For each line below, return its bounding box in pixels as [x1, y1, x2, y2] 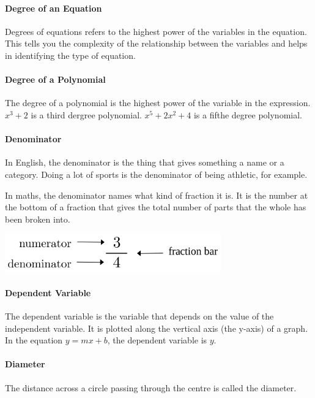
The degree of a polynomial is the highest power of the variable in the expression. [5, 96, 311, 109]
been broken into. [5, 212, 70, 225]
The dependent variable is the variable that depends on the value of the [5, 310, 274, 323]
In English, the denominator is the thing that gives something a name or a [5, 156, 284, 169]
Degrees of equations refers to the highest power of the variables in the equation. [5, 25, 307, 37]
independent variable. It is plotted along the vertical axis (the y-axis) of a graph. [5, 321, 308, 334]
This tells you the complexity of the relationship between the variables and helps [5, 37, 308, 50]
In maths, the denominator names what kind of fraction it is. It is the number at [5, 188, 308, 201]
